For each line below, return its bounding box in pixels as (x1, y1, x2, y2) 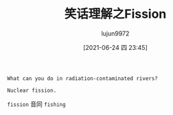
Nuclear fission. (7, 87, 57, 94)
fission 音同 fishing (7, 100, 67, 108)
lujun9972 (101, 29, 130, 38)
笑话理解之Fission (64, 6, 167, 22)
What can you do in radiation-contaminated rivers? (7, 75, 158, 82)
